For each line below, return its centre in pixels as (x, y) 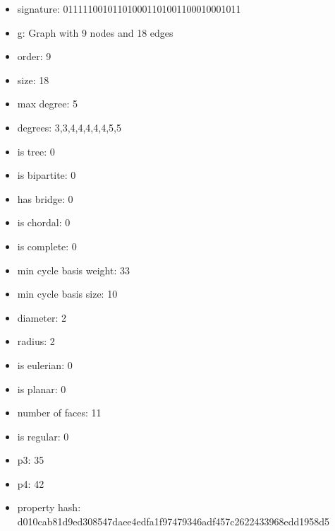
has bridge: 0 (45, 198)
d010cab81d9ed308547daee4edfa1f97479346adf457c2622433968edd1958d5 (173, 521)
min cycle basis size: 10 (67, 294)
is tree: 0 (36, 151)
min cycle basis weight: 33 (73, 270)
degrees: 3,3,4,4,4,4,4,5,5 (69, 127)
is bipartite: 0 (47, 175)
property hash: (49, 507)
